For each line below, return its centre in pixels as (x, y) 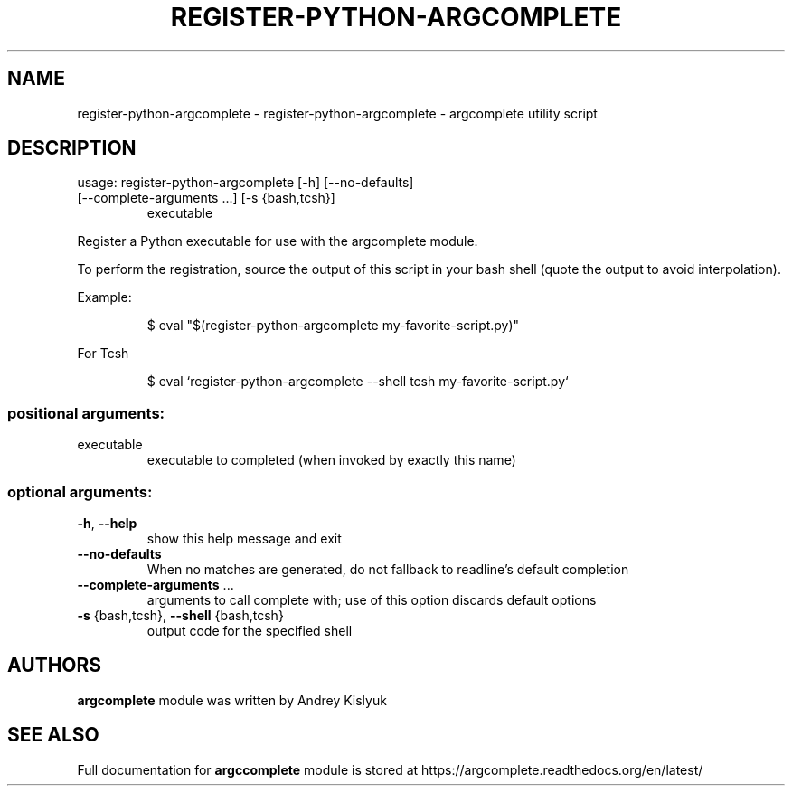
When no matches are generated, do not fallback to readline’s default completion (388, 569)
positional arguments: (86, 413)
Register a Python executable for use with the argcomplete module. (278, 241)
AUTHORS (55, 666)
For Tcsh (103, 354)
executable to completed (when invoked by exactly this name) (331, 460)
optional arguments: (80, 491)
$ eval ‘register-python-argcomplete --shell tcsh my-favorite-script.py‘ (358, 382)
